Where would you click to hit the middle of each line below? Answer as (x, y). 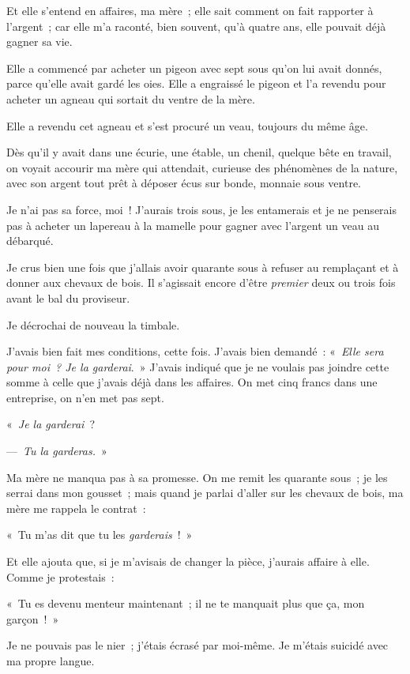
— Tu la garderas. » (57, 451)
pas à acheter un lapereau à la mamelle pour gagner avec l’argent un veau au (193, 225)
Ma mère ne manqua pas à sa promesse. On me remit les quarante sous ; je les (197, 477)
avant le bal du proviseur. (68, 297)
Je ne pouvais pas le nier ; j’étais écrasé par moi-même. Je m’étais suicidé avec (197, 645)
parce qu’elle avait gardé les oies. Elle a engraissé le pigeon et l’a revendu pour (196, 83)
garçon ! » (33, 618)
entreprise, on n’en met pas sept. (85, 397)
